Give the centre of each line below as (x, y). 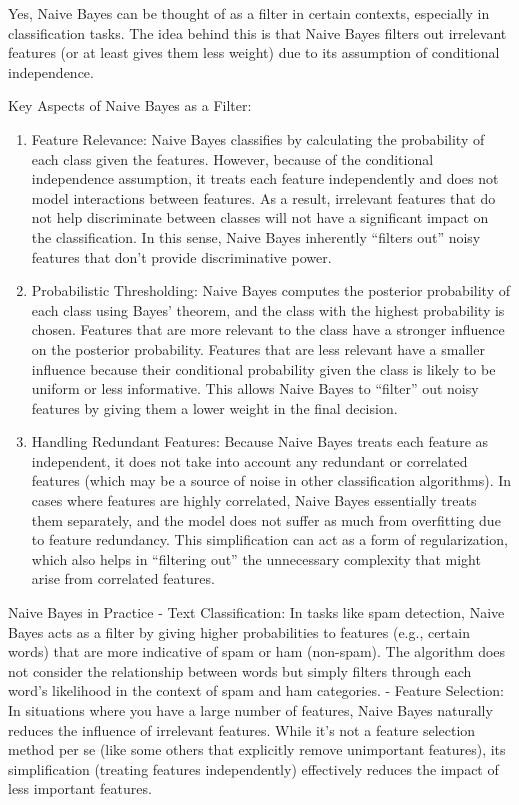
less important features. (80, 788)
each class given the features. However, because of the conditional (232, 158)
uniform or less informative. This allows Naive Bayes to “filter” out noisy (255, 388)
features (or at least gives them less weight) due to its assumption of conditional (254, 52)
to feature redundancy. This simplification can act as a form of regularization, (269, 539)
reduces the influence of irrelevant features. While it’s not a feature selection (242, 729)
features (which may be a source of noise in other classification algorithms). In (271, 480)
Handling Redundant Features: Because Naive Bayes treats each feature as (260, 441)
